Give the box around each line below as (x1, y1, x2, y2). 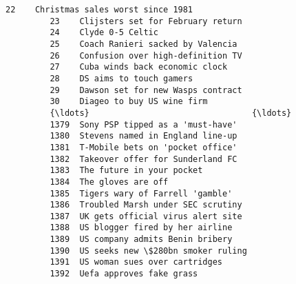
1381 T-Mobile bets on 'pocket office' (50, 142, 237, 152)
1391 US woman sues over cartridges (50, 257, 222, 267)
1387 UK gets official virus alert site (50, 211, 242, 221)
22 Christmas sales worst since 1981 (6, 5, 193, 14)
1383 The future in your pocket (50, 165, 203, 176)
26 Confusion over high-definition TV (50, 50, 242, 61)
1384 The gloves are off (50, 176, 169, 187)
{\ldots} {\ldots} (50, 108, 292, 118)
